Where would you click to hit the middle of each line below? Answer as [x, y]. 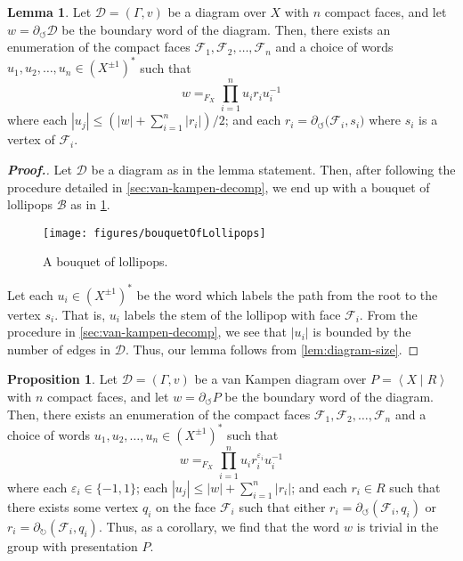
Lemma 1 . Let [49, 12]
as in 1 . [90, 204]
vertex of [31, 139]
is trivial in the [398, 526]
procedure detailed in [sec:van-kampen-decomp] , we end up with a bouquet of [219, 187]
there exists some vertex [73, 506]
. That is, [80, 314]
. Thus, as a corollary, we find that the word [219, 526]
